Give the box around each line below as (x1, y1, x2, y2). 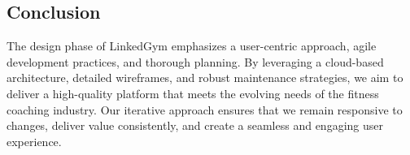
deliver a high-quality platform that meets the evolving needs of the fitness (7, 84, 379, 101)
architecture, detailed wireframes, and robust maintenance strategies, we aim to (7, 69, 403, 86)
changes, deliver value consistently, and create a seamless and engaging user (7, 117, 383, 134)
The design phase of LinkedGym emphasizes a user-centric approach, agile (7, 37, 377, 54)
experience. (7, 132, 62, 149)
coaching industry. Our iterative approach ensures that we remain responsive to (7, 101, 403, 118)
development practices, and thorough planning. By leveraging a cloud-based (7, 53, 384, 70)
